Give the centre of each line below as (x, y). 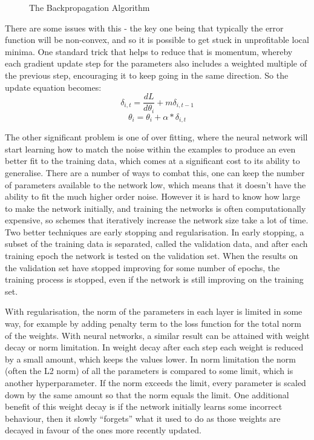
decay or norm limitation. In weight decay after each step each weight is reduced (154, 347)
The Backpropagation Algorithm (90, 7)
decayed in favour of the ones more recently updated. (103, 430)
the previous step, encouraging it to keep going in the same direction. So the (147, 75)
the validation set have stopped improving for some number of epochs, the (142, 267)
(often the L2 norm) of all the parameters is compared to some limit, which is (149, 371)
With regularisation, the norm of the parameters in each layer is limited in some (154, 311)
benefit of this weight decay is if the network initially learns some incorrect (144, 406)
